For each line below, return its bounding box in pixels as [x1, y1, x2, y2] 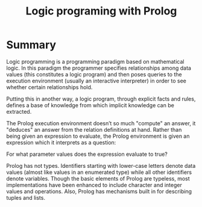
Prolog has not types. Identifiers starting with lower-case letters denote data [6, 162, 196, 169]
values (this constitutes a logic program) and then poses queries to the [6, 70, 182, 78]
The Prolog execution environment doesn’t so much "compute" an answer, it [6, 119, 196, 127]
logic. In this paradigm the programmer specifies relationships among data [6, 64, 192, 72]
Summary [6, 38, 56, 52]
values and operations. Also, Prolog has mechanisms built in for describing [6, 188, 192, 195]
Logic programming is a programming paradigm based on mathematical [6, 58, 185, 65]
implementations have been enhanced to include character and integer [6, 181, 182, 188]
